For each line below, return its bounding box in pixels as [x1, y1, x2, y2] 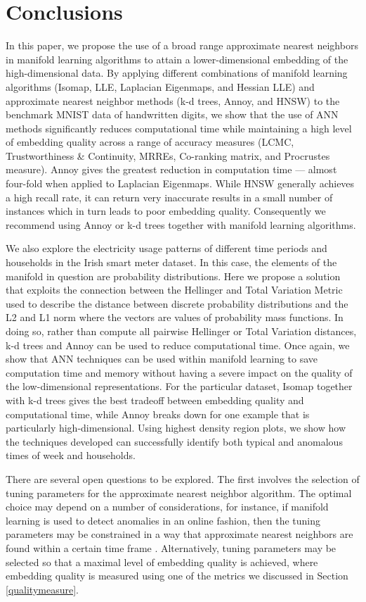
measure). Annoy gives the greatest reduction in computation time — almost [6, 162, 337, 177]
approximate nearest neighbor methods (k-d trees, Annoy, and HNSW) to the [6, 93, 340, 108]
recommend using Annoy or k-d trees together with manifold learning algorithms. [6, 217, 356, 232]
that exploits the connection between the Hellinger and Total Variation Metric [6, 282, 343, 297]
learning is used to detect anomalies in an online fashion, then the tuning [6, 513, 320, 527]
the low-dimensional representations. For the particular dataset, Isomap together [6, 379, 353, 394]
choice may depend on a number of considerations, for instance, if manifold [6, 499, 329, 514]
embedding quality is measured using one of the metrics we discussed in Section [6, 568, 348, 583]
